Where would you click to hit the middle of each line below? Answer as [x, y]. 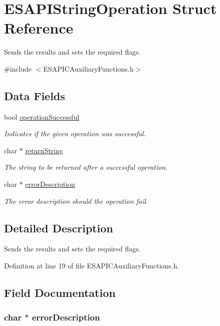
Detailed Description [59, 228]
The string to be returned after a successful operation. [86, 167]
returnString [44, 150]
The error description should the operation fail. [76, 201]
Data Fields [35, 95]
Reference [39, 28]
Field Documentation [60, 293]
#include [18, 68]
